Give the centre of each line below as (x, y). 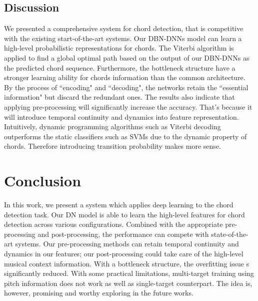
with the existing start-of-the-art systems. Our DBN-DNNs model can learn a (123, 38)
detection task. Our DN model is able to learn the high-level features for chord (124, 214)
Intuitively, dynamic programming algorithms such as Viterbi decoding (112, 126)
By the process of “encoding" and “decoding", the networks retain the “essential (126, 87)
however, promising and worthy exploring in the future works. (99, 293)
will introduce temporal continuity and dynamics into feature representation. (121, 116)
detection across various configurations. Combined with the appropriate (113, 224)
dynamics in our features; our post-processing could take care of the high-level (124, 254)
